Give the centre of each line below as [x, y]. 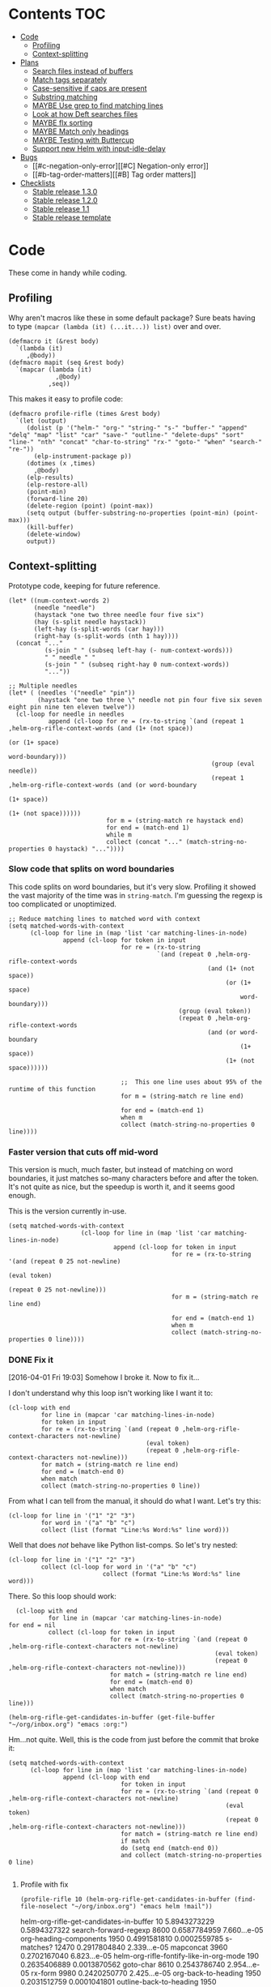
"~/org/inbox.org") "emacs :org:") [68, 1725]
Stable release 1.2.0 [65, 200]
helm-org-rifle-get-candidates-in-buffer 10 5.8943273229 [117, 1921]
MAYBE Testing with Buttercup [83, 139]
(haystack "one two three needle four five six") [119, 615]
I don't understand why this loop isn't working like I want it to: [111, 1393]
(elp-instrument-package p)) [83, 456]
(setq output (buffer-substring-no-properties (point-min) [128, 513]
